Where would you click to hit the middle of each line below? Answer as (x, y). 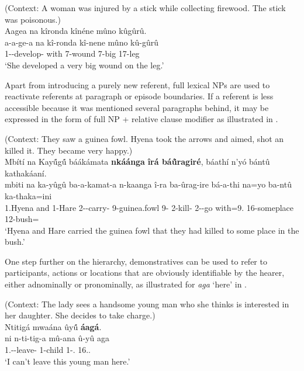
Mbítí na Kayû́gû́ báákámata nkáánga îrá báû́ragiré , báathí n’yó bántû (137, 162)
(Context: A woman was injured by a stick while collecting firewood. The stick (145, 8)
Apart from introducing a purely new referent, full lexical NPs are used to (137, 84)
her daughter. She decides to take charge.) (80, 315)
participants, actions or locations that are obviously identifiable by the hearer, (145, 273)
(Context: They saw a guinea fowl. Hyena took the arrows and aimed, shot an (144, 138)
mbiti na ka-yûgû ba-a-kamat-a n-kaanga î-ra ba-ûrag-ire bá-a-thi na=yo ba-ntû (148, 184)
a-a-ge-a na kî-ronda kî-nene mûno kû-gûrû (82, 42)
